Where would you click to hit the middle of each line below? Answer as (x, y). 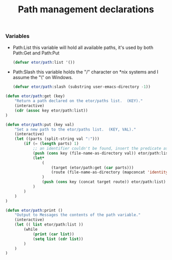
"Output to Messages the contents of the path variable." (78, 215)
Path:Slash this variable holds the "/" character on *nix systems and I (85, 72)
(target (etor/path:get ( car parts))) (92, 168)
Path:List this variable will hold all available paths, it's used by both (83, 47)
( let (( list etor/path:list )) (49, 225)
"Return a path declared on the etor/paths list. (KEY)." (79, 101)
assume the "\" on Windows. (43, 78)
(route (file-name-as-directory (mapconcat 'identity (110, 172)
